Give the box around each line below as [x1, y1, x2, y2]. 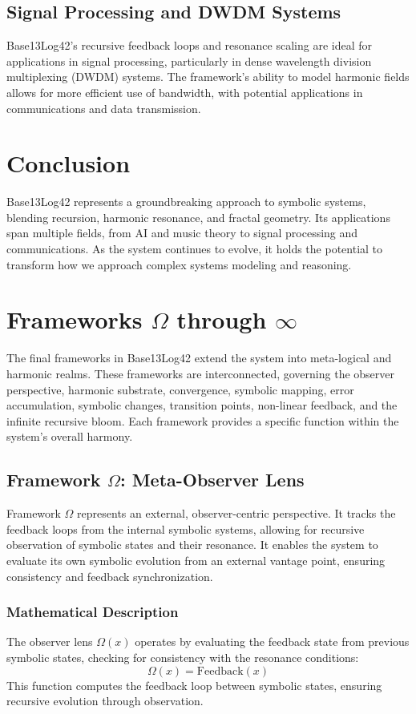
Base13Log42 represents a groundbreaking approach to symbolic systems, [6, 193, 366, 210]
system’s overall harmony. [6, 428, 133, 445]
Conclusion [6, 147, 131, 180]
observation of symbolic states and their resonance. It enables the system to [6, 536, 378, 553]
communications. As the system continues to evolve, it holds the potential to [6, 240, 383, 257]
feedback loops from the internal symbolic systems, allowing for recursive [6, 520, 365, 537]
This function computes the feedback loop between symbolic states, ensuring [6, 676, 382, 693]
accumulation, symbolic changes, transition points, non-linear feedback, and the [6, 397, 398, 413]
